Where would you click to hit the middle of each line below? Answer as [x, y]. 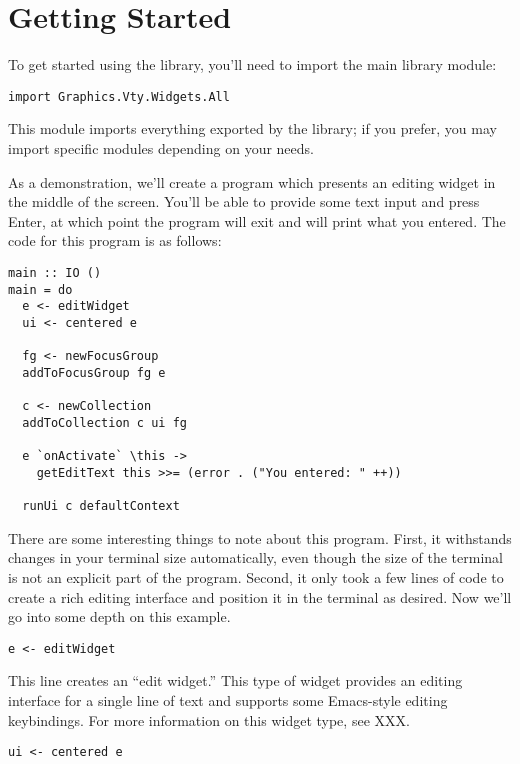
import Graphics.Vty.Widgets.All [119, 96]
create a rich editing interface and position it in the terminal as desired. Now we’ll [260, 596]
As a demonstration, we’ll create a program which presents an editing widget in [252, 181]
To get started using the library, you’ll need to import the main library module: [252, 64]
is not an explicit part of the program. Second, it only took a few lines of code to [256, 576]
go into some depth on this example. [119, 616]
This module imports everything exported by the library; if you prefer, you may [252, 128]
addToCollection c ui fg [104, 422]
